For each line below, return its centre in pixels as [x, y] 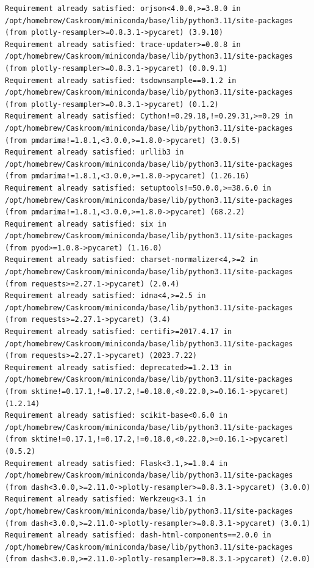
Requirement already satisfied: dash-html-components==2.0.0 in [138, 535]
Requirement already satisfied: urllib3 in [95, 152]
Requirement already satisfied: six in [86, 224]
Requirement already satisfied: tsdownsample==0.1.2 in [121, 80]
